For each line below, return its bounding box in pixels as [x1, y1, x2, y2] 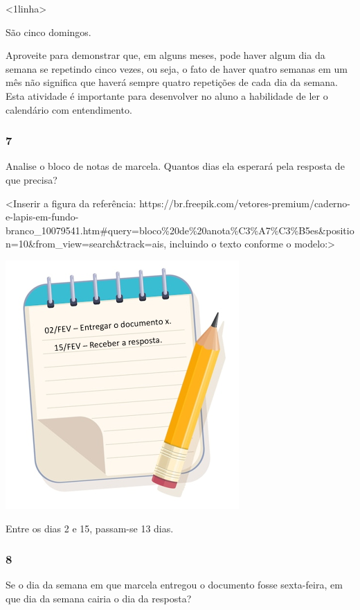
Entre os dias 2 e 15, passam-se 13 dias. [6, 521, 174, 535]
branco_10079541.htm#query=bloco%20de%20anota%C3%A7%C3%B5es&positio [6, 223, 354, 237]
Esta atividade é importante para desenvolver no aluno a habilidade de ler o [6, 88, 328, 103]
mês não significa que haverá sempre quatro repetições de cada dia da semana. [6, 75, 338, 89]
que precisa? [6, 172, 57, 186]
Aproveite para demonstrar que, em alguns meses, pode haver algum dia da [6, 48, 325, 62]
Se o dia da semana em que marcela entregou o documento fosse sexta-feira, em [6, 577, 343, 592]
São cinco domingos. [6, 24, 91, 39]
